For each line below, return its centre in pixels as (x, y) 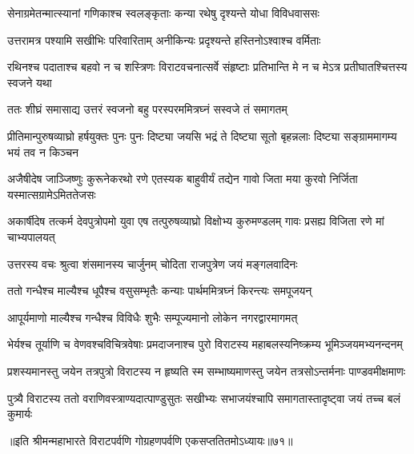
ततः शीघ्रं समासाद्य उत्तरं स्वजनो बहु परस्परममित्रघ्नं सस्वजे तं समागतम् (147, 109)
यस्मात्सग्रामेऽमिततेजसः (52, 194)
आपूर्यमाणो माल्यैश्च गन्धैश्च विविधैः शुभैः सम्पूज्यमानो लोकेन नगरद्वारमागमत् (153, 317)
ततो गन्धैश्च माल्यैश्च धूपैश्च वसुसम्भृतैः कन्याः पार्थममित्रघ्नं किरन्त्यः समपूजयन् (160, 291)
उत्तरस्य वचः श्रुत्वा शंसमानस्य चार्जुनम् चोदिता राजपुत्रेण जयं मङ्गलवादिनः (153, 263)
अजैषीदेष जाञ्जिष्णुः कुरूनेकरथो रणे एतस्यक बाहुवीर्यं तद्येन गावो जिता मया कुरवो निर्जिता (183, 179)
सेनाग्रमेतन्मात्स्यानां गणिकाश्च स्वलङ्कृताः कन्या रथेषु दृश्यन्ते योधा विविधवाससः (163, 13)
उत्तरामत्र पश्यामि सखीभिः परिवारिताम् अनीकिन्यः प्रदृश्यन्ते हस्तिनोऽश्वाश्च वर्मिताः (164, 40)
